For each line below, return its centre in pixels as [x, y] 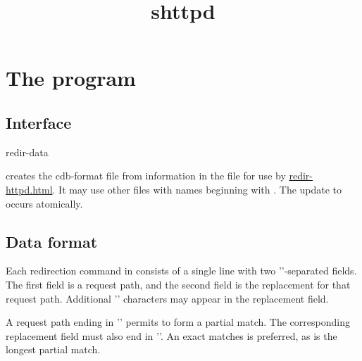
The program [71, 78]
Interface [39, 122]
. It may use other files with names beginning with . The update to [197, 189]
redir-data [27, 152]
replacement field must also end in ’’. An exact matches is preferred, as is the [171, 335]
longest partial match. [53, 349]
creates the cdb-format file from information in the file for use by [146, 176]
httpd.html [29, 189]
